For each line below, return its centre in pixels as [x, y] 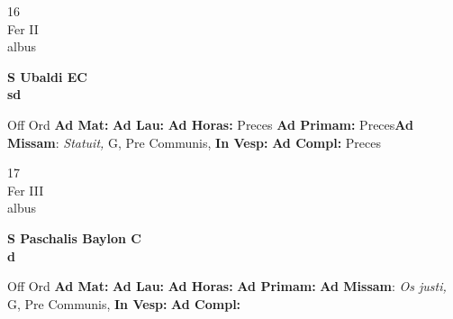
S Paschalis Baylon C [74, 237]
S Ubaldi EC [47, 76]
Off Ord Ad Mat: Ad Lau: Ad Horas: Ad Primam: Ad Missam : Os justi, [227, 286]
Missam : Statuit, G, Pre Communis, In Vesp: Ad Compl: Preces [194, 142]
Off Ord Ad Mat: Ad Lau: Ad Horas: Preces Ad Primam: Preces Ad [210, 124]
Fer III [26, 190]
